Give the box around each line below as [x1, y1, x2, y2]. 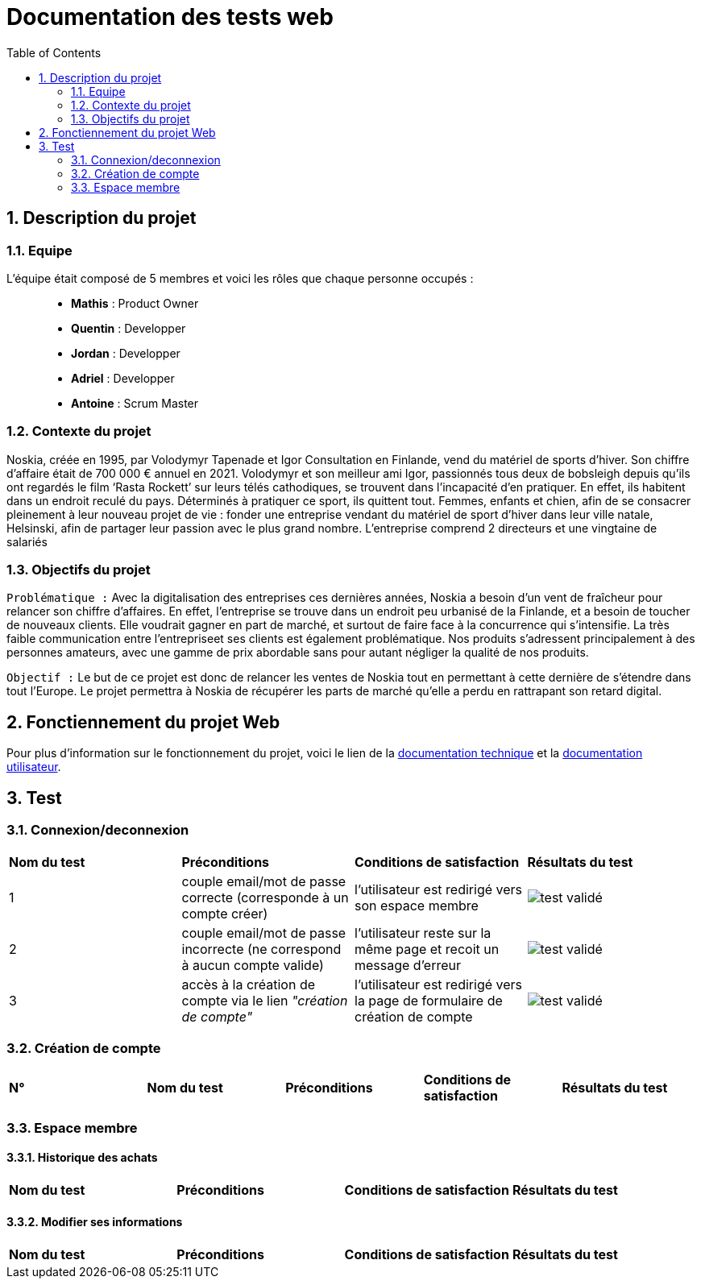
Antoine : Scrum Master [71, 396, 199, 410]
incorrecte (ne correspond [181, 940, 342, 957]
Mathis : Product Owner [71, 296, 199, 310]
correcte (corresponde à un [181, 889, 349, 906]
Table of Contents [6, 45, 102, 60]
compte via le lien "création [181, 992, 348, 1009]
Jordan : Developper [71, 346, 180, 360]
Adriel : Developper [71, 371, 175, 385]
